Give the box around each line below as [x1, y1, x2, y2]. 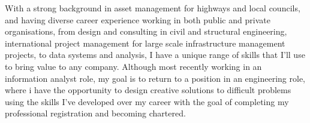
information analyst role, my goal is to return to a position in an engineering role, [5, 72, 306, 84]
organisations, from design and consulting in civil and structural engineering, [5, 25, 287, 38]
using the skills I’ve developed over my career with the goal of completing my [5, 95, 289, 107]
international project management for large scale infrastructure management [5, 36, 285, 49]
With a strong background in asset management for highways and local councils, [5, 2, 300, 14]
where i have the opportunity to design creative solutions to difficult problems [5, 84, 291, 96]
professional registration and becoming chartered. [5, 107, 186, 119]
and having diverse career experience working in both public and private [5, 13, 270, 26]
